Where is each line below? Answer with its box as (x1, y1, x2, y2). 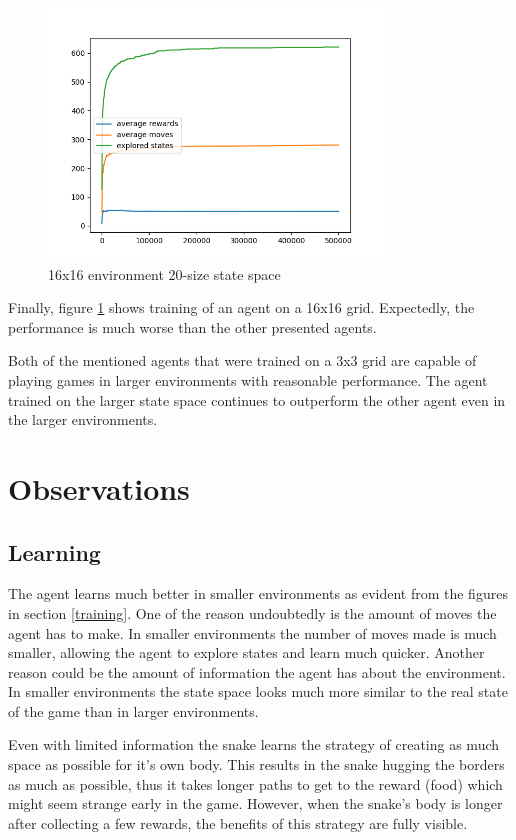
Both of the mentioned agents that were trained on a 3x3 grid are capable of (8, 350, 477, 371)
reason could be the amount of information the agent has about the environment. (8, 661, 506, 682)
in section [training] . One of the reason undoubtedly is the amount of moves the (8, 602, 497, 623)
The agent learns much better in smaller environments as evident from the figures (8, 583, 508, 604)
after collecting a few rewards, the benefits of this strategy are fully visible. (8, 812, 468, 833)
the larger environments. (8, 409, 158, 430)
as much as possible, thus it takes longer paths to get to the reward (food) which (8, 773, 503, 794)
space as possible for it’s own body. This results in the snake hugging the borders (8, 754, 505, 775)
